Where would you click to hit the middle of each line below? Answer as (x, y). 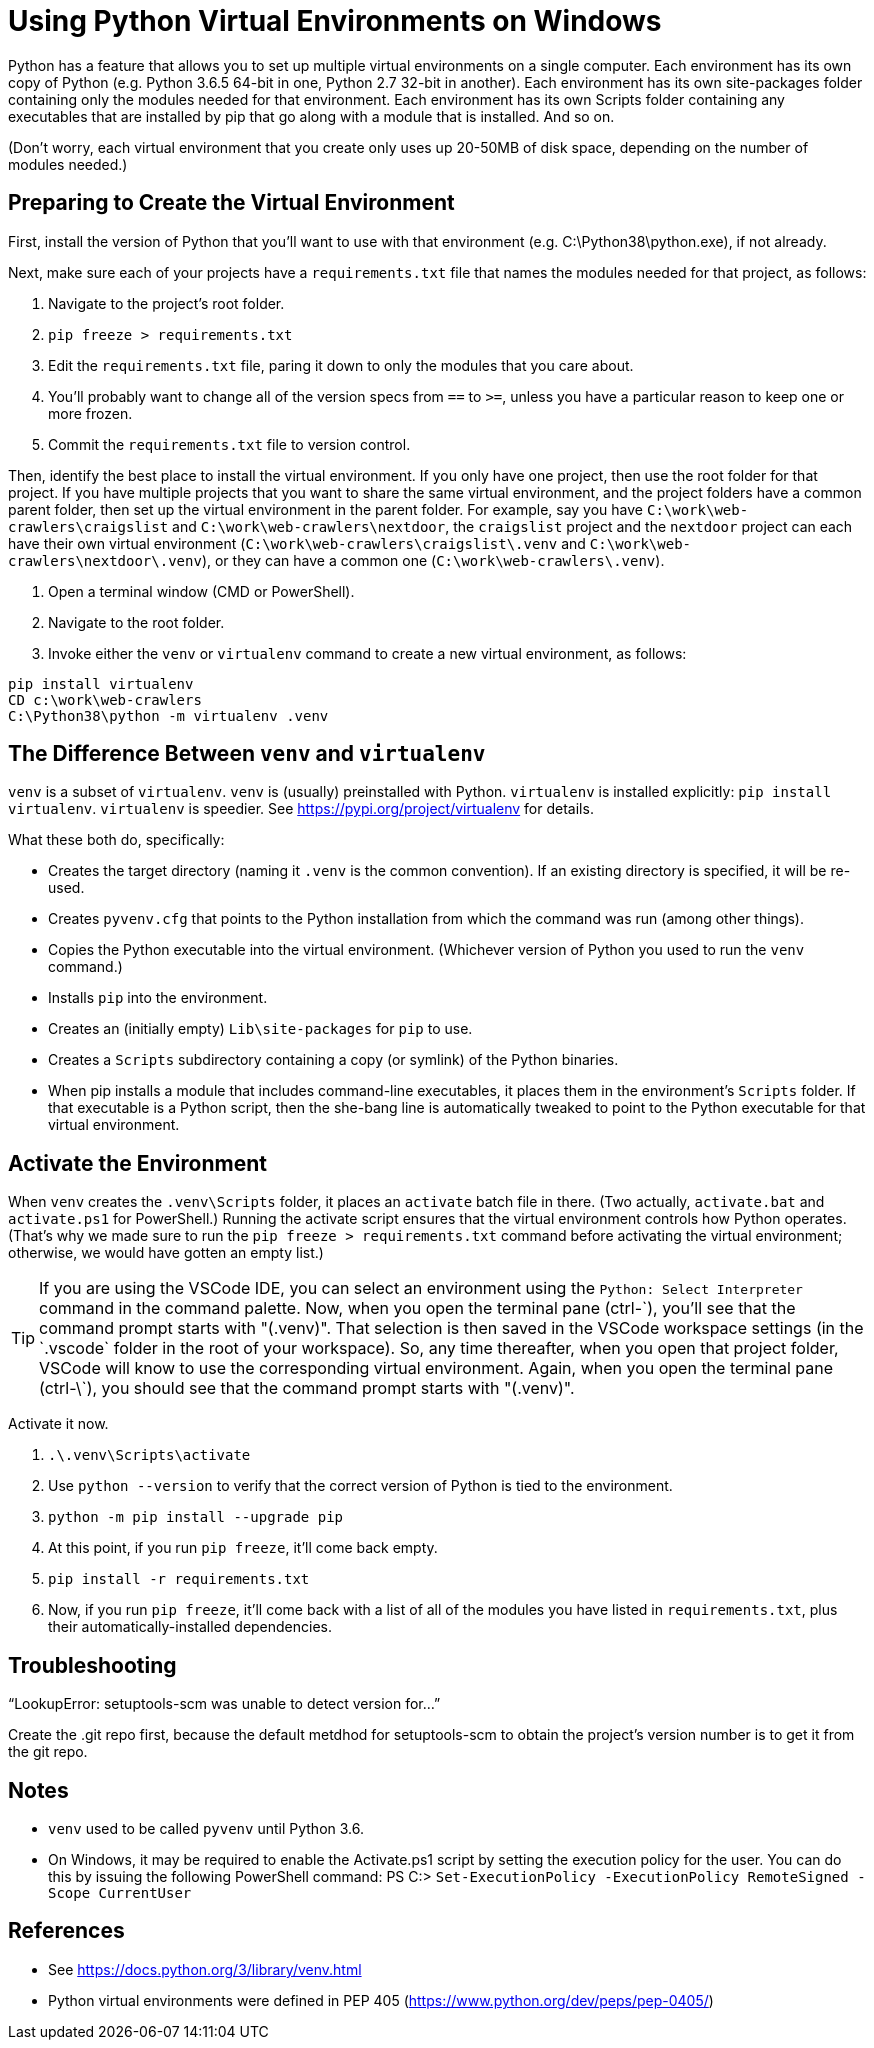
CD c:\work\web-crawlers (105, 699)
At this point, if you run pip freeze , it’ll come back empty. (243, 1548)
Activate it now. (58, 1424)
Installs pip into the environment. (158, 998)
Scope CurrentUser (120, 1892)
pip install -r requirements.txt (179, 1579)
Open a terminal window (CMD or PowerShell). (201, 591)
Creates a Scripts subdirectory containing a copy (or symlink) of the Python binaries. (333, 1060)
